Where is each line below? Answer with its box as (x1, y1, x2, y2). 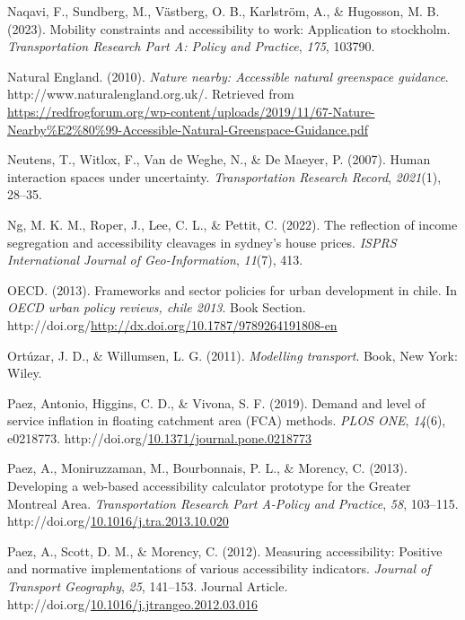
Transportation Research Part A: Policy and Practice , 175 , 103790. (7, 37, 375, 56)
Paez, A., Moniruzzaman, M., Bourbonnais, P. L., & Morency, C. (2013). (7, 458, 408, 477)
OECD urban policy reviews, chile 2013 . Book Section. (7, 298, 306, 317)
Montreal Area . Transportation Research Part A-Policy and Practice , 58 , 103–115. (7, 493, 459, 512)
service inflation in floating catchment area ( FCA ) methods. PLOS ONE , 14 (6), (7, 411, 446, 430)
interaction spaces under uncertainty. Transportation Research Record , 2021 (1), (7, 167, 442, 186)
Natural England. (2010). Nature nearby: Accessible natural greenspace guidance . (7, 66, 449, 85)
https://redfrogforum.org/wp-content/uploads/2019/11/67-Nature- (7, 101, 375, 120)
